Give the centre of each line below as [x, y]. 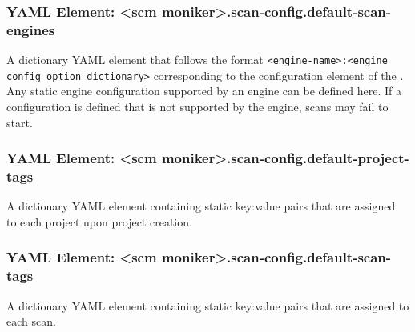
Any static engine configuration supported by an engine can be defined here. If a [204, 91]
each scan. [31, 321]
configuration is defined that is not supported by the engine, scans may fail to [197, 107]
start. [20, 122]
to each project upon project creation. [99, 221]
